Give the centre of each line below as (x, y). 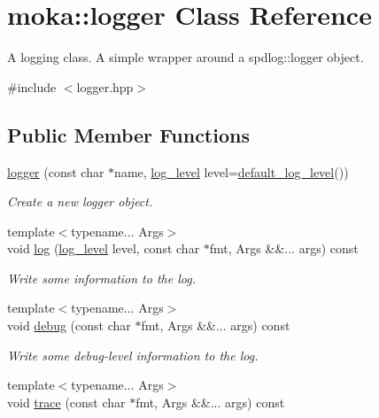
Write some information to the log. (101, 278)
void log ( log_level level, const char (104, 248)
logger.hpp (105, 86)
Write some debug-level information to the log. (133, 355)
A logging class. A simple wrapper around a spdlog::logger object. (186, 57)
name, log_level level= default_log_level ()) (232, 171)
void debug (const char (69, 325)
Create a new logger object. (80, 201)
